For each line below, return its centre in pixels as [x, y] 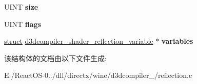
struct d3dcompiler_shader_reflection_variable [79, 41]
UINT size [21, 7]
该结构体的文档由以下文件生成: [55, 58]
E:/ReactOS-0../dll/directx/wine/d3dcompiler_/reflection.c [98, 75]
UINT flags [23, 24]
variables [177, 41]
